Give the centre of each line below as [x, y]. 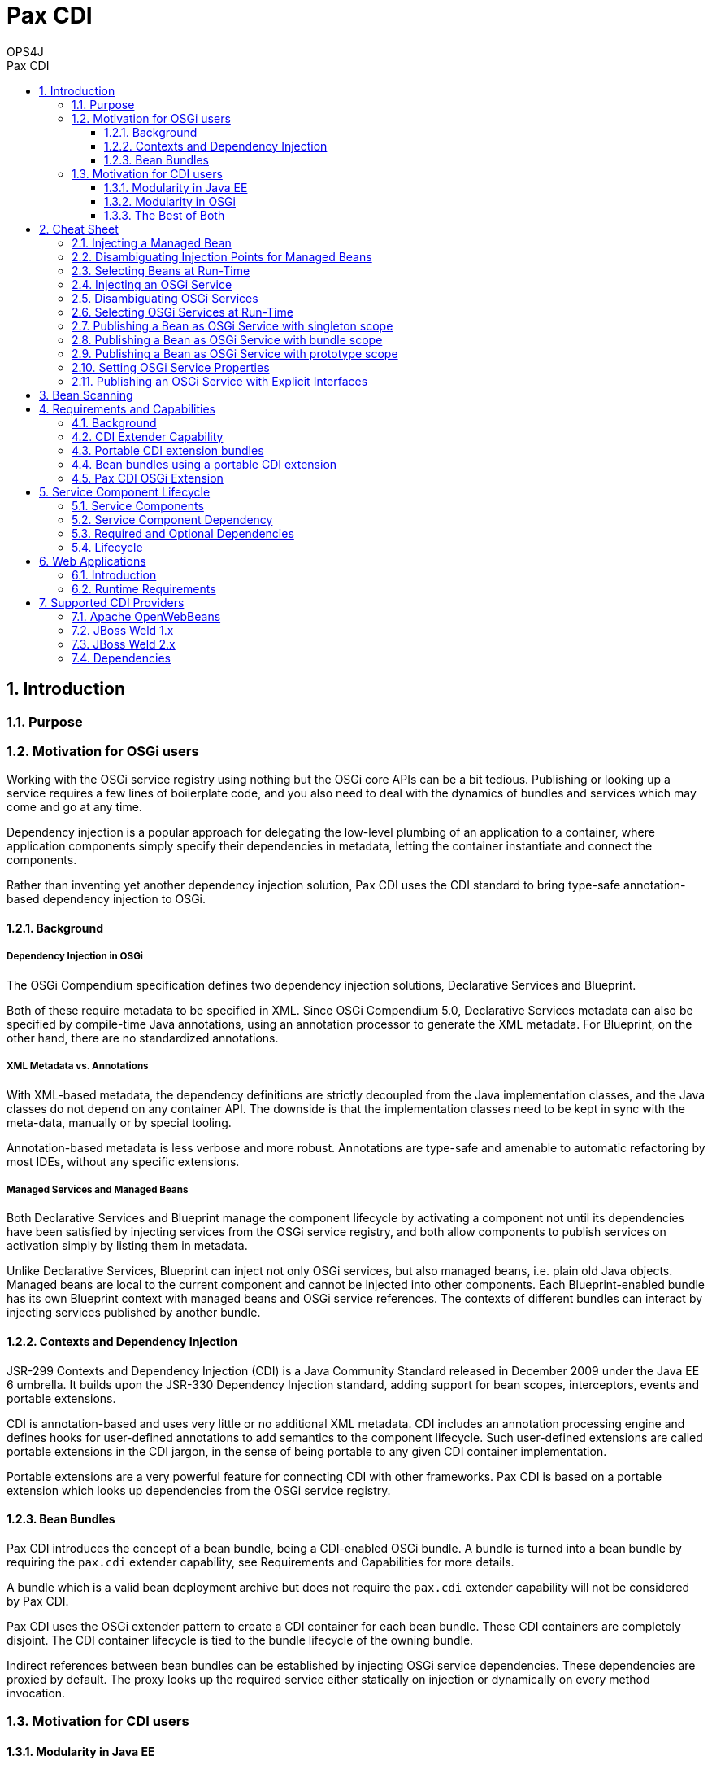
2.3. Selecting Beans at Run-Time [161, 270]
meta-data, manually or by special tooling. [119, 1122]
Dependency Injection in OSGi [75, 957]
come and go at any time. [74, 807]
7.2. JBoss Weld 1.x [123, 630]
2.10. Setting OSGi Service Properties [171, 367]
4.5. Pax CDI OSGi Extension [148, 478]
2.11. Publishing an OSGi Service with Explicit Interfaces [220, 381]
